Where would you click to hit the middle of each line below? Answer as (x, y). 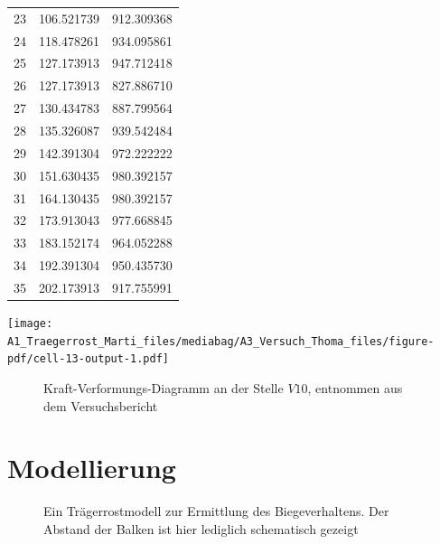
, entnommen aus (355, 387)
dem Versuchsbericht (101, 405)
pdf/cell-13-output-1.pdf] (88, 359)
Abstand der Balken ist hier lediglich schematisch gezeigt (201, 528)
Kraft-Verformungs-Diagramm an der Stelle (164, 387)
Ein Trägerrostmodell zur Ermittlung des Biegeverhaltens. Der (216, 511)
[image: (30, 323)
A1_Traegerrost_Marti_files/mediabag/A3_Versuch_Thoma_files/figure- (221, 341)
